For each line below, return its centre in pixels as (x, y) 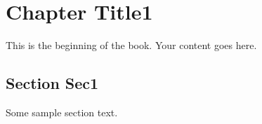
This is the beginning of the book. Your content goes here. (131, 45)
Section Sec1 (52, 83)
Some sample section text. (62, 112)
